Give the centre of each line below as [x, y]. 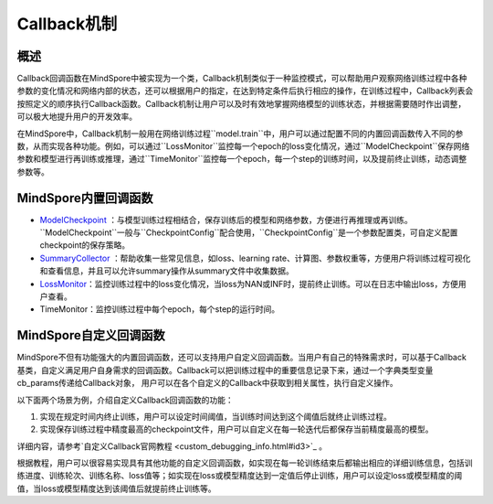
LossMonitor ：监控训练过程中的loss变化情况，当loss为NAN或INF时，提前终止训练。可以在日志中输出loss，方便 [249, 284]
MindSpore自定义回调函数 [91, 335]
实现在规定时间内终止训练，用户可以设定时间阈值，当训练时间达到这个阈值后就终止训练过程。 [215, 416]
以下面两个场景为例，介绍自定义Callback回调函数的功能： [126, 400]
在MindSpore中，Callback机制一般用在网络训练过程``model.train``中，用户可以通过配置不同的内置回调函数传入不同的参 [240, 134]
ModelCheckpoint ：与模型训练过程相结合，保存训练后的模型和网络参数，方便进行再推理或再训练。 [226, 220]
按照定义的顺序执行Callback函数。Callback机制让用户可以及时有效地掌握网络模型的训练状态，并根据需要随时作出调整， [241, 103]
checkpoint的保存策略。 [85, 245]
